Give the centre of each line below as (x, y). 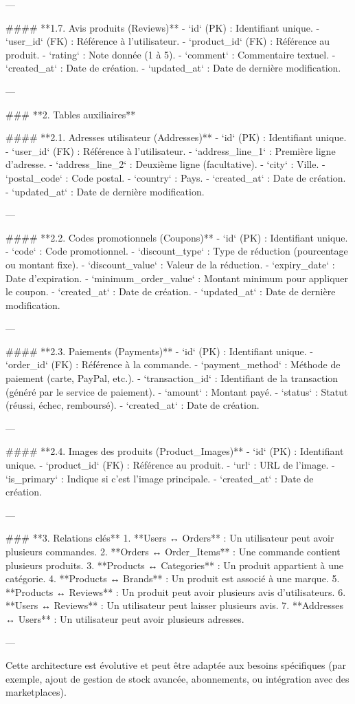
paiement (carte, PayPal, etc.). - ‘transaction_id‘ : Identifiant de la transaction (172, 378)
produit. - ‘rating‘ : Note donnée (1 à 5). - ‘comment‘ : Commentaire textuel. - (171, 54)
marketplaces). (36, 692)
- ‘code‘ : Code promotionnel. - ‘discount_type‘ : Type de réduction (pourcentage (177, 251)
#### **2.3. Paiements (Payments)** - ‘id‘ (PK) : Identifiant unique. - (159, 351)
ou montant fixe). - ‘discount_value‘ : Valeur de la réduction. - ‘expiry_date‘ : (170, 264)
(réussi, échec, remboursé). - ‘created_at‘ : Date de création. (133, 405)
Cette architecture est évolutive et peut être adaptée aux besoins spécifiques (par (176, 665)
